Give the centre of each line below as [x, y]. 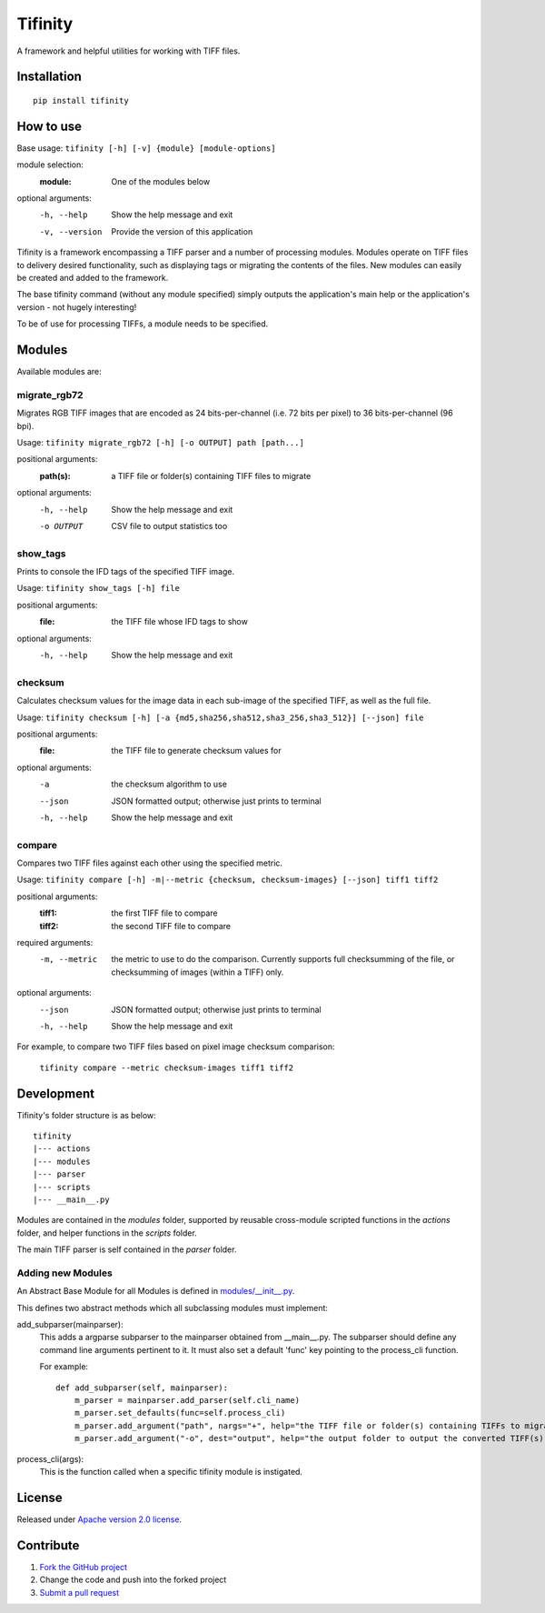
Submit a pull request [79, 1592]
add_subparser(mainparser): [70, 1325]
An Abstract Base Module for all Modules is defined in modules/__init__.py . [156, 1291]
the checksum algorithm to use [169, 784]
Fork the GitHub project [83, 1567]
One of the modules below [161, 181]
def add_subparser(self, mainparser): [142, 1388]
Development [56, 1093]
